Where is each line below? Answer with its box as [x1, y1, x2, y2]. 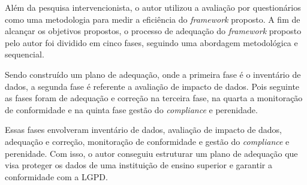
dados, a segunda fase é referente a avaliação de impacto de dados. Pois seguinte [5, 80, 300, 92]
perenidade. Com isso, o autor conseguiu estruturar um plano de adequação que [5, 147, 298, 159]
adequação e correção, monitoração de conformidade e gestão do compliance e [5, 135, 290, 147]
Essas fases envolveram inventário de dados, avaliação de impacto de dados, [5, 123, 282, 136]
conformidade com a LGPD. [5, 170, 108, 183]
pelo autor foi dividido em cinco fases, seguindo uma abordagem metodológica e [5, 36, 298, 48]
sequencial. [5, 48, 44, 60]
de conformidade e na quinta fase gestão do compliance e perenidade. [5, 103, 258, 116]
